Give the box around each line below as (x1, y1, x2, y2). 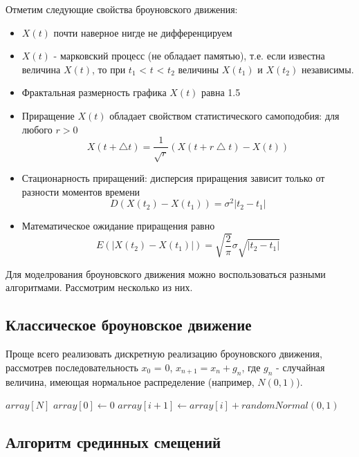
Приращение (21, 108, 75, 122)
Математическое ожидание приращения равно (21, 218, 215, 233)
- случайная (276, 360, 325, 374)
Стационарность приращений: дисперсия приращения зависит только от (21, 170, 325, 185)
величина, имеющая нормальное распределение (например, (6, 374, 255, 389)
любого (21, 122, 53, 136)
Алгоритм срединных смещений (6, 431, 221, 453)
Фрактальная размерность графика (21, 85, 167, 100)
